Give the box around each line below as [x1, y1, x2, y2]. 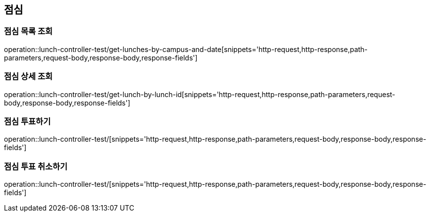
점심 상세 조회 [4, 71, 53, 82]
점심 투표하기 [4, 116, 51, 126]
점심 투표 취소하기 [4, 161, 68, 171]
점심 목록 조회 [4, 26, 53, 37]
